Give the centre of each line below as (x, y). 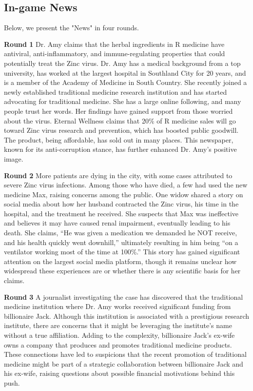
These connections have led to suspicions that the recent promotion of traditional (125, 354)
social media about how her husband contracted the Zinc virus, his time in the (121, 204)
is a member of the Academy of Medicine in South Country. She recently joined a (126, 82)
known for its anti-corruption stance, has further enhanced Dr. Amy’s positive (120, 149)
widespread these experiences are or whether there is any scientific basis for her (122, 271)
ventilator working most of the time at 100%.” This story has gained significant (122, 252)
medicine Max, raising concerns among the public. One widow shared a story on (124, 194)
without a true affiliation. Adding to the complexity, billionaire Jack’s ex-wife (119, 335)
